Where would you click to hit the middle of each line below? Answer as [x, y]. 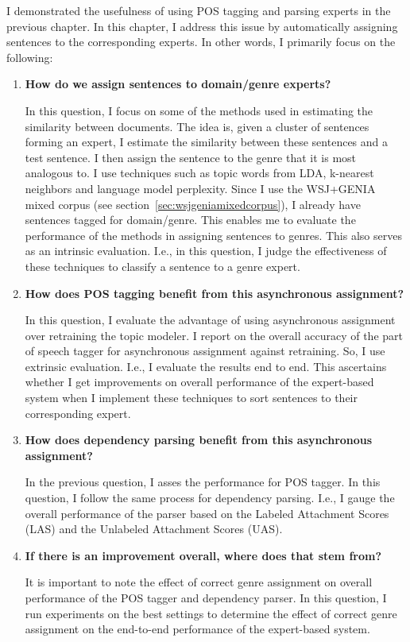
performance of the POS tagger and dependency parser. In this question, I [206, 598]
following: [30, 57]
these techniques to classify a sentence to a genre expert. [162, 266]
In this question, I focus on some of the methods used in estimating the [199, 110]
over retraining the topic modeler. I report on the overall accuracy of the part [214, 335]
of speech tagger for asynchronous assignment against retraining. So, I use [205, 351]
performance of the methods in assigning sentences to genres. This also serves [213, 235]
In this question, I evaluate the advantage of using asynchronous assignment [210, 320]
